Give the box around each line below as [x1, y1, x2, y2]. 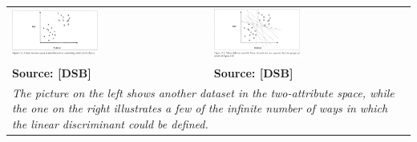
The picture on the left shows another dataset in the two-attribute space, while [12, 84, 395, 101]
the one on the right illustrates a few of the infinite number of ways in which [12, 100, 388, 116]
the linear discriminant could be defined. [12, 115, 208, 132]
